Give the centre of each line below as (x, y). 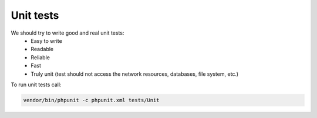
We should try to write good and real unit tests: (68, 33)
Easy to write (47, 41)
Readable (42, 49)
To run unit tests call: (36, 85)
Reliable (40, 57)
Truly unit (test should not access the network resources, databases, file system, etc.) (135, 74)
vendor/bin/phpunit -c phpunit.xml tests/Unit (91, 100)
